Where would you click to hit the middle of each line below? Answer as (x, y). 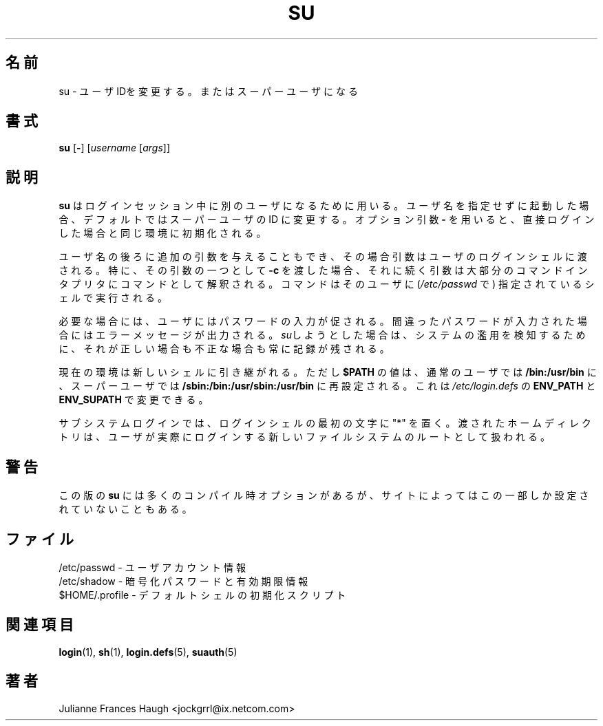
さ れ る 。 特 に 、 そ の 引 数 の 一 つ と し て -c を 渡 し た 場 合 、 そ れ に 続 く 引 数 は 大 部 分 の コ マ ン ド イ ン (323, 270)
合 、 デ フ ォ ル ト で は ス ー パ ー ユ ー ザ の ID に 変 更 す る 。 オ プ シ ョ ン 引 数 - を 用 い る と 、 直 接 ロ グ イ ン (327, 220)
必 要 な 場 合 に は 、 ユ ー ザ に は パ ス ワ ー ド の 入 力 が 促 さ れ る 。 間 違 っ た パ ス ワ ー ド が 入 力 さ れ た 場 (323, 321)
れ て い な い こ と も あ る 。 (125, 509)
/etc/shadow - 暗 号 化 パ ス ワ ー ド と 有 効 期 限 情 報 (183, 581)
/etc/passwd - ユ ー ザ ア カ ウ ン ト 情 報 (152, 567)
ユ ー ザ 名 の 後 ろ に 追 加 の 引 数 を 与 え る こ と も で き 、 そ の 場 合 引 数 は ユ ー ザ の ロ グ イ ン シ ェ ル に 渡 (323, 257)
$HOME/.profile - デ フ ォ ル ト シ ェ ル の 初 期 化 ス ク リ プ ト (202, 595)
